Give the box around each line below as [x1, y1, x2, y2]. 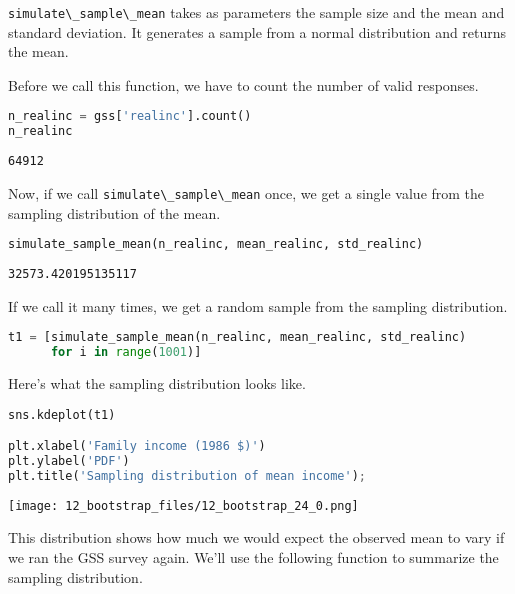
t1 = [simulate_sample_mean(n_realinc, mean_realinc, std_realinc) [8, 330, 467, 345]
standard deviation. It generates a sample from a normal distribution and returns [8, 21, 507, 42]
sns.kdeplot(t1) [8, 407, 116, 422]
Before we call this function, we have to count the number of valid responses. [8, 74, 479, 95]
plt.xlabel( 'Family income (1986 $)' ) [8, 439, 266, 454]
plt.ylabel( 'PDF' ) [8, 453, 130, 468]
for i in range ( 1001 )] [50, 345, 202, 360]
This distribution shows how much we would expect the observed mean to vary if [8, 527, 505, 548]
